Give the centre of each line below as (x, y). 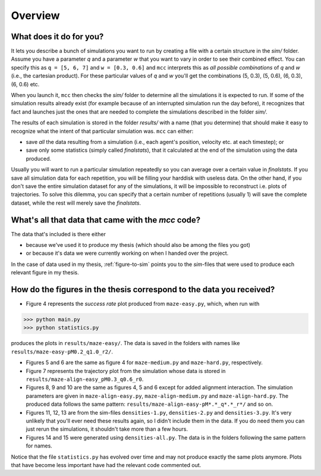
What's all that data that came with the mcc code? (106, 220)
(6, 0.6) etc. (25, 84)
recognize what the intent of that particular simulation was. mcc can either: (102, 131)
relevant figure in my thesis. (45, 273)
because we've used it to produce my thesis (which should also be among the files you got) (138, 245)
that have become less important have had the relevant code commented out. (106, 465)
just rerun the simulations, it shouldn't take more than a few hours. (107, 429)
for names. (39, 446)
